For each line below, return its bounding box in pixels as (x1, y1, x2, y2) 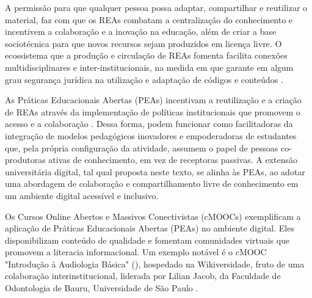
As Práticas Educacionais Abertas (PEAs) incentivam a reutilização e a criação (5, 93, 302, 106)
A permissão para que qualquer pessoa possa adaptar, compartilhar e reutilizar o (5, 1, 308, 13)
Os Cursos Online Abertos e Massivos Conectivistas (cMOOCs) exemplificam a (5, 209, 301, 222)
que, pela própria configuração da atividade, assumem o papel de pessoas (5, 141, 278, 154)
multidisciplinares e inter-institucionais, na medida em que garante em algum (5, 60, 294, 73)
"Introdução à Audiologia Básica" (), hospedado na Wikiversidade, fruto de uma (5, 257, 305, 270)
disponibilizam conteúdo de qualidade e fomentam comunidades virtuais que (5, 233, 290, 246)
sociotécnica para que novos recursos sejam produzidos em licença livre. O (5, 37, 282, 49)
